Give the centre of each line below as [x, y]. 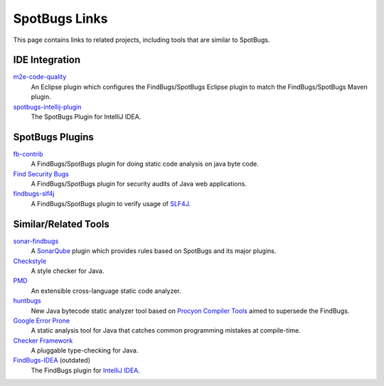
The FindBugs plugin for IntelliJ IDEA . [85, 370]
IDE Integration [47, 60]
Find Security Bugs [41, 173]
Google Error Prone [42, 321]
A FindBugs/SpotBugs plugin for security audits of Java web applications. [139, 184]
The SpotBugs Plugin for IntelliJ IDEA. [86, 117]
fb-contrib [28, 154]
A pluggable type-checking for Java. [85, 350]
